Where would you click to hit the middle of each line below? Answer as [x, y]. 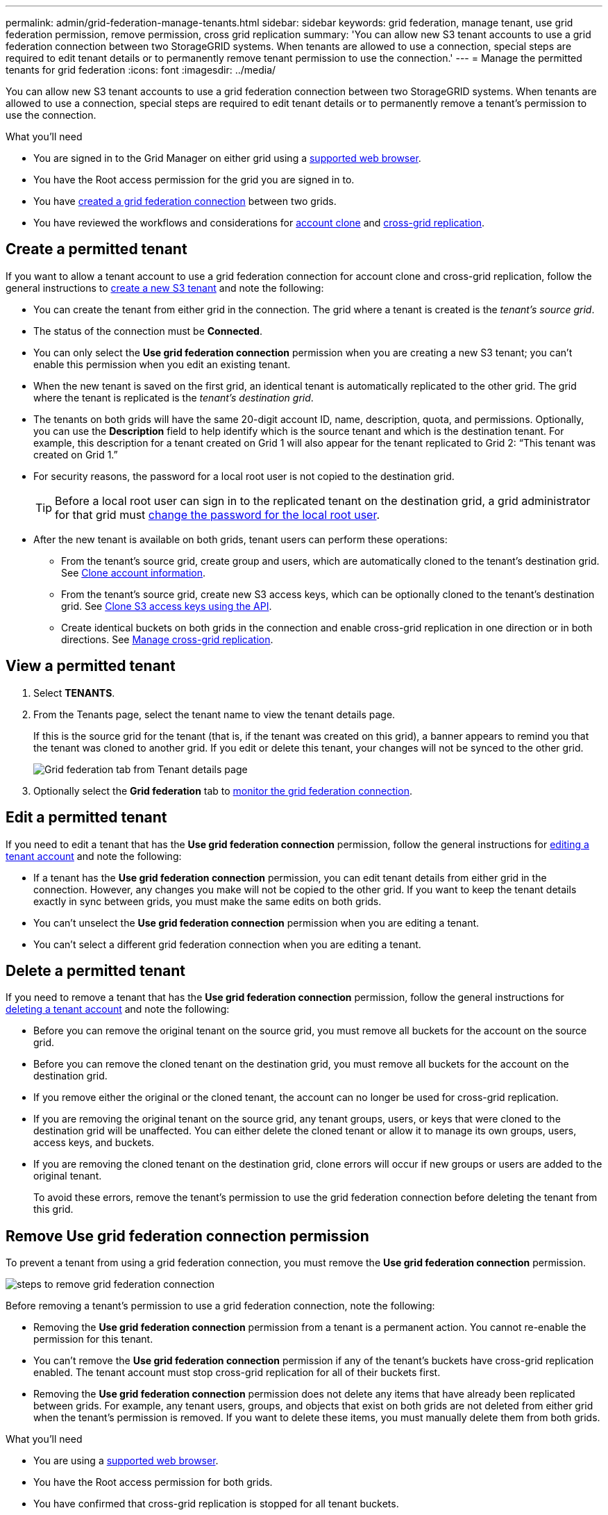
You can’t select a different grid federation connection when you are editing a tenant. [227, 944]
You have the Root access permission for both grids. [153, 1482]
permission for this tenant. [93, 1339]
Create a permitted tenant [96, 249]
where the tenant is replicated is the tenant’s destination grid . [174, 397]
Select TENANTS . [74, 693]
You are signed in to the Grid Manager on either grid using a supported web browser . [227, 158]
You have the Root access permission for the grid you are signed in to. [194, 180]
